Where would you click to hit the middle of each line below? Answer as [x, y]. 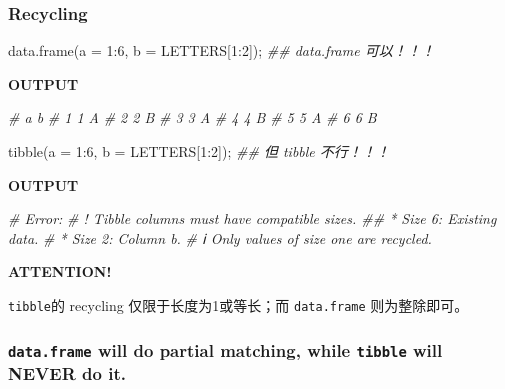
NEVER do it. [67, 373]
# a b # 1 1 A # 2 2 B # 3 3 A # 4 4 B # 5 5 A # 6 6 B [192, 117]
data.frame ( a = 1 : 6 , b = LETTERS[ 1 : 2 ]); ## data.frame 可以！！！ [221, 50]
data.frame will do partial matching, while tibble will [225, 349]
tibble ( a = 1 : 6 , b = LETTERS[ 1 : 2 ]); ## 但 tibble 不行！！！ [199, 151]
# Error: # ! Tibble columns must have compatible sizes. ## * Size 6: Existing [252, 218]
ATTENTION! [60, 271]
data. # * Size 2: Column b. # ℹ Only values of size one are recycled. [220, 237]
